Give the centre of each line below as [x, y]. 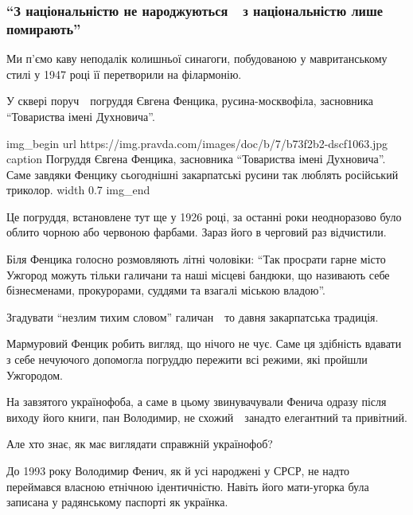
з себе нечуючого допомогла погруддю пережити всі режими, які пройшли [187, 359]
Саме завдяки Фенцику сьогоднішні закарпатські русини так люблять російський [203, 174]
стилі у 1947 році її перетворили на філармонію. [124, 74]
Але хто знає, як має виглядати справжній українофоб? [140, 444]
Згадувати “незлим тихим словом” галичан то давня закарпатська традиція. [193, 316]
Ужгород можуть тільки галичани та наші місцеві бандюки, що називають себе [198, 274]
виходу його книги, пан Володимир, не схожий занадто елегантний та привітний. [207, 417]
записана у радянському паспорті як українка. [117, 502]
